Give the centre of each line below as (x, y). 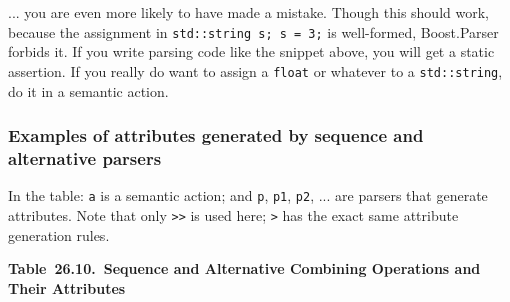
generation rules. (59, 234)
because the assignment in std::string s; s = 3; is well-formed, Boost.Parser (253, 31)
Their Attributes (67, 287)
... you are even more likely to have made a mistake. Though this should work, (248, 12)
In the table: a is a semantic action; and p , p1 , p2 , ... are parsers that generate (248, 195)
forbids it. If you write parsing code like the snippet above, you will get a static (251, 51)
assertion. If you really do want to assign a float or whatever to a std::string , (255, 70)
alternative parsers (85, 157)
